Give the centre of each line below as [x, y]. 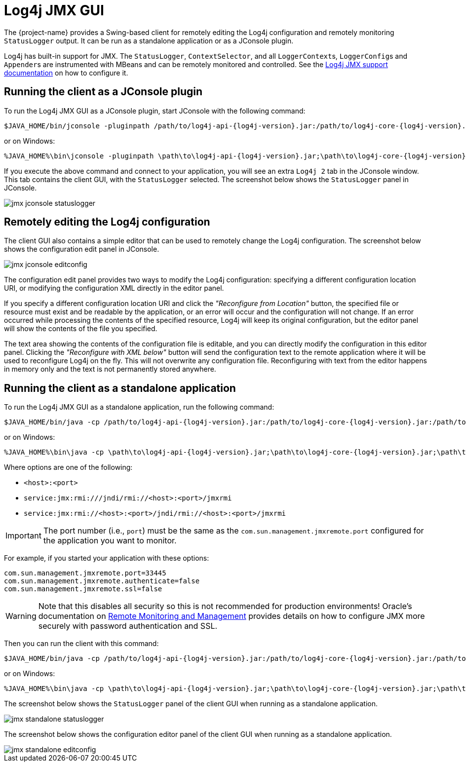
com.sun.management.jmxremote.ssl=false [83, 589]
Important [23, 536]
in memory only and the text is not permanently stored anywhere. [110, 369]
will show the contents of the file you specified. [81, 329]
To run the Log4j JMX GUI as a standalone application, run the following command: [139, 407]
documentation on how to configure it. [66, 73]
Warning [21, 616]
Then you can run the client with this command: [81, 644]
